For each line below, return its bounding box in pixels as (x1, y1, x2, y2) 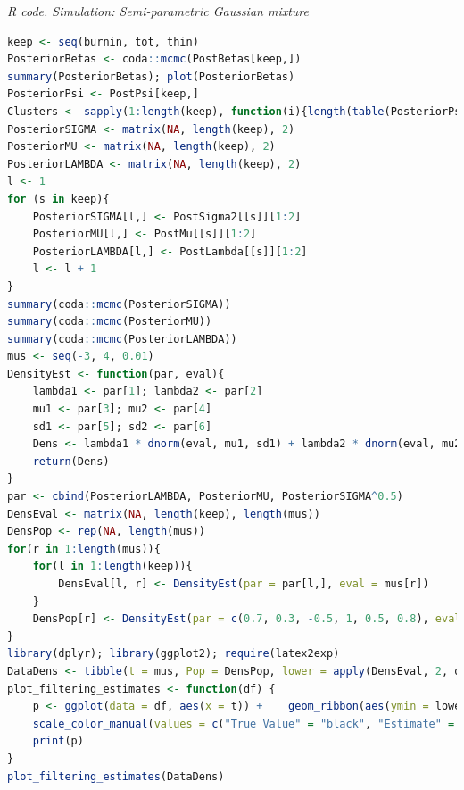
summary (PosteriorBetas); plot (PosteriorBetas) (7, 70, 295, 83)
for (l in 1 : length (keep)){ (32, 560, 193, 573)
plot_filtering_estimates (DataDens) (7, 769, 225, 783)
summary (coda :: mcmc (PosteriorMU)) (7, 315, 212, 328)
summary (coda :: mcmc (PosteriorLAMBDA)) (7, 332, 237, 345)
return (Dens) (32, 454, 110, 468)
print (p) (32, 735, 84, 748)
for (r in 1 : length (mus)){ (7, 542, 161, 555)
